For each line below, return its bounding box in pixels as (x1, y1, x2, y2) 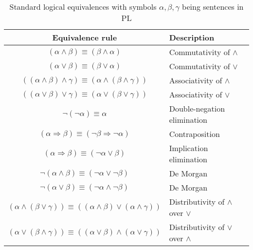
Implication (169, 142, 208, 154)
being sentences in (182, 1, 244, 12)
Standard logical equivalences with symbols (9, 1, 157, 12)
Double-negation (169, 103, 225, 114)
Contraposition (169, 128, 220, 139)
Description (169, 32, 215, 43)
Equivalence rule (52, 32, 117, 43)
